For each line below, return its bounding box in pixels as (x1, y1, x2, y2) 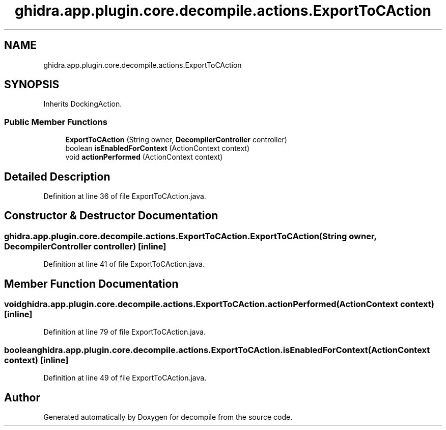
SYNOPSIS (4, 78, 60, 91)
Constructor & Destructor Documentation (4, 209, 218, 222)
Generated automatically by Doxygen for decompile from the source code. (43, 413, 293, 422)
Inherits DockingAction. (43, 99, 122, 109)
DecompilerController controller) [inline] (4, 241, 166, 251)
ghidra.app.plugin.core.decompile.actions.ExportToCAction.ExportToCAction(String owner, (4, 231, 377, 241)
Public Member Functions (4, 116, 107, 127)
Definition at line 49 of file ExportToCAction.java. (43, 373, 207, 383)
